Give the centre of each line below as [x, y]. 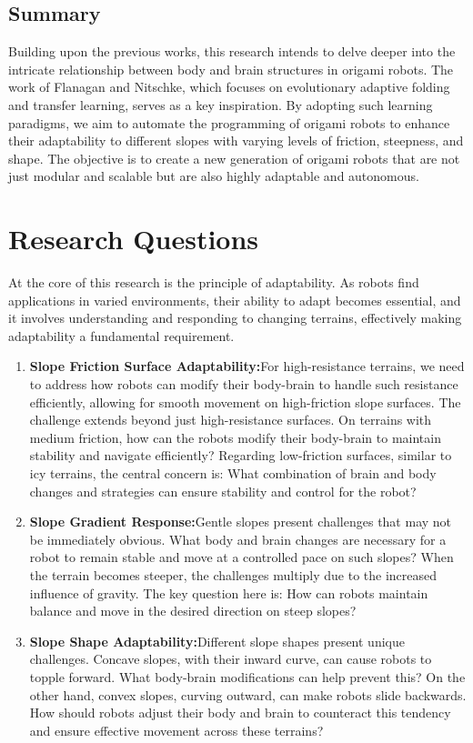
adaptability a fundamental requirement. [121, 335]
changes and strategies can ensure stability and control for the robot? [223, 491]
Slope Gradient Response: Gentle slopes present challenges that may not [241, 522]
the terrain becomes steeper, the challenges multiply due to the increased [233, 574]
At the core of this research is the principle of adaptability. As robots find [214, 282]
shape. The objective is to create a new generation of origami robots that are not [234, 158]
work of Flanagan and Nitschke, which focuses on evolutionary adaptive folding [229, 87]
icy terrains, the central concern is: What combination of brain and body [233, 473]
